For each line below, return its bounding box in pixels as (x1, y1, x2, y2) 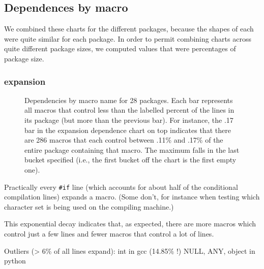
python (4, 255, 26, 266)
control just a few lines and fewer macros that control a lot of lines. (4, 228, 214, 239)
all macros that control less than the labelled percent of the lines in (24, 105, 234, 115)
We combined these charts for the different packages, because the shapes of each (4, 23, 254, 34)
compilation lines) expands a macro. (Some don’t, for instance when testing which (4, 191, 260, 202)
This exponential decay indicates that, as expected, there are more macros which (4, 218, 256, 229)
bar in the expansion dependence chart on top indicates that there (24, 124, 231, 135)
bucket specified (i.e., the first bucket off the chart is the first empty (24, 154, 237, 165)
